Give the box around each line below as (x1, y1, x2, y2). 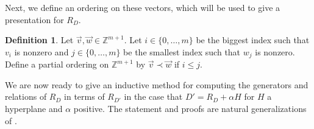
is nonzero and (14, 45, 69, 58)
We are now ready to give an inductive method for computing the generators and (5, 78, 309, 91)
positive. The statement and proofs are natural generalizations (73, 102, 307, 115)
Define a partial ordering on (5, 58, 109, 71)
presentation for (5, 13, 64, 26)
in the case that (124, 90, 183, 103)
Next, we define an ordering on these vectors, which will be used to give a (5, 1, 280, 13)
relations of (5, 90, 47, 103)
